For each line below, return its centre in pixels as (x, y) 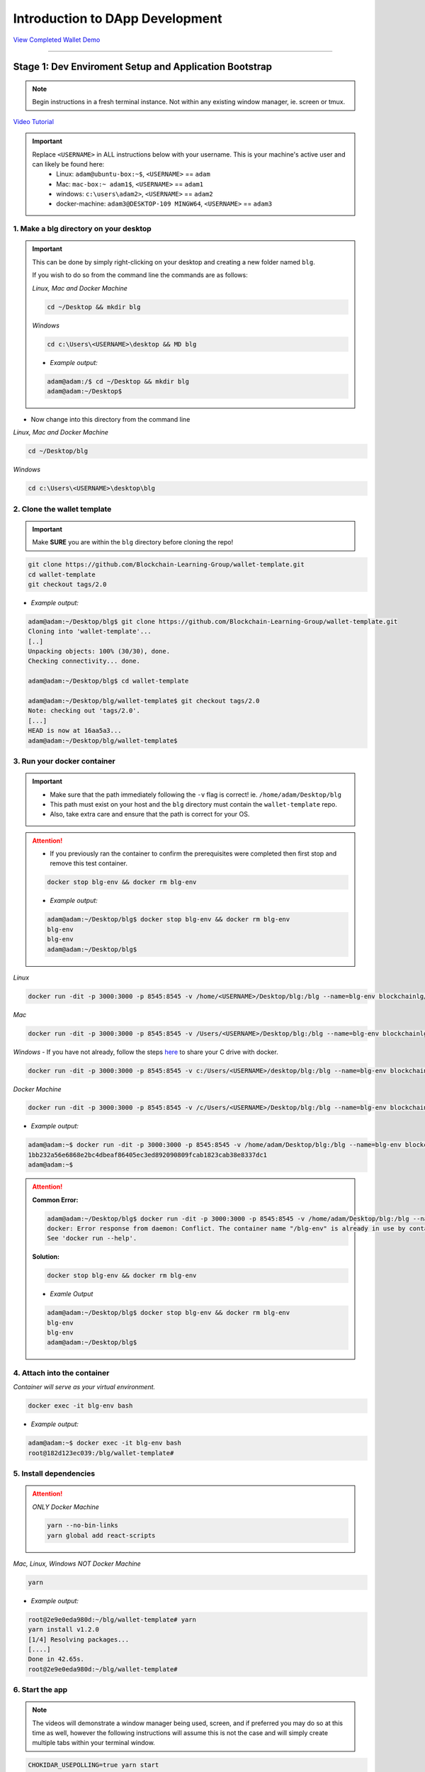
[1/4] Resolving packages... (79, 1639)
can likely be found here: (68, 164)
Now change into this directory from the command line (110, 419)
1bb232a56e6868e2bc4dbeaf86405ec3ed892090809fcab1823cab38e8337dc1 (148, 1155)
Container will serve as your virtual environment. (84, 1387)
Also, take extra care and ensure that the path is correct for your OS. (150, 814)
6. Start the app (40, 1690)
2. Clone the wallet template (62, 509)
